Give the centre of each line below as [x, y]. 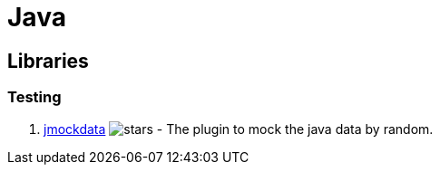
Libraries [48, 61]
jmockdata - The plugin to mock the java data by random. [239, 129]
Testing [34, 97]
